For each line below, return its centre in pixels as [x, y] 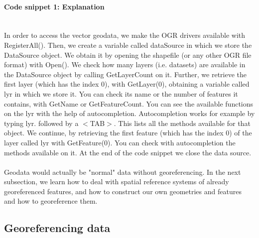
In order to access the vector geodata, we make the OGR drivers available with [125, 35]
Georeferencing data [57, 228]
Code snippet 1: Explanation [54, 6]
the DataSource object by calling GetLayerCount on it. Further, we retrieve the [126, 74]
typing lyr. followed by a [41, 123]
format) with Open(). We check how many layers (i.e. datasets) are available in [125, 64]
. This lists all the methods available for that [182, 123]
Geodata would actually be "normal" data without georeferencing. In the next [123, 172]
